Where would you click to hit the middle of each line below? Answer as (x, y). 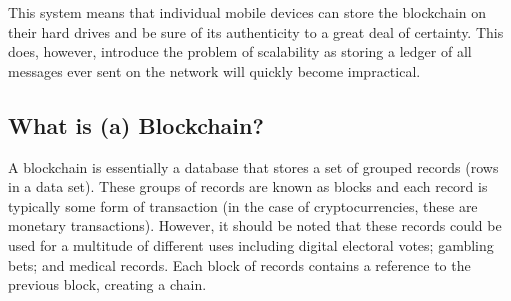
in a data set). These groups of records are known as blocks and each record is (248, 186)
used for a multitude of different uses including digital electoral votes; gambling (251, 244)
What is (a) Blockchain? (136, 124)
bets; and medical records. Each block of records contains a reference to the (239, 264)
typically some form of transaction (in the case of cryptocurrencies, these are (243, 205)
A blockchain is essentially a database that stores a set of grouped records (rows (253, 166)
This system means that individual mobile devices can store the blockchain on (247, 12)
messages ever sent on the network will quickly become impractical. (214, 70)
